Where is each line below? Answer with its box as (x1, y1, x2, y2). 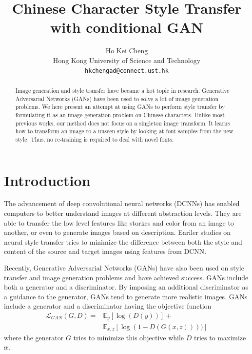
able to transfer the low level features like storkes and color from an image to (4, 217, 234, 228)
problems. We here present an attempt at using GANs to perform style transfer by (15, 103, 225, 111)
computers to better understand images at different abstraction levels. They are (4, 208, 242, 218)
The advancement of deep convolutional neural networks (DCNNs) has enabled (4, 198, 240, 208)
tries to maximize (194, 332, 246, 342)
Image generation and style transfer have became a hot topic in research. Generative (15, 86, 230, 94)
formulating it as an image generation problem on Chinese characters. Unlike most (15, 110, 225, 119)
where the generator (4, 332, 64, 342)
